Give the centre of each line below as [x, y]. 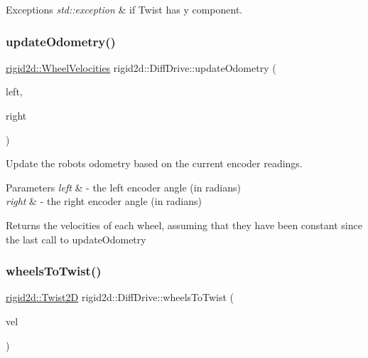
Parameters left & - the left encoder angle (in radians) [123, 187]
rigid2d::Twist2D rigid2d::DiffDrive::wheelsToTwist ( [120, 297]
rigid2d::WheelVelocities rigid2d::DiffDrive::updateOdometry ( [141, 67]
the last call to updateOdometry [76, 239]
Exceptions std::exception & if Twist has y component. [124, 9]
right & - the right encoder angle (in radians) [104, 201]
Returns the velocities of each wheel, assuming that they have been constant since [184, 225]
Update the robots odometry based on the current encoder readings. [154, 163]
